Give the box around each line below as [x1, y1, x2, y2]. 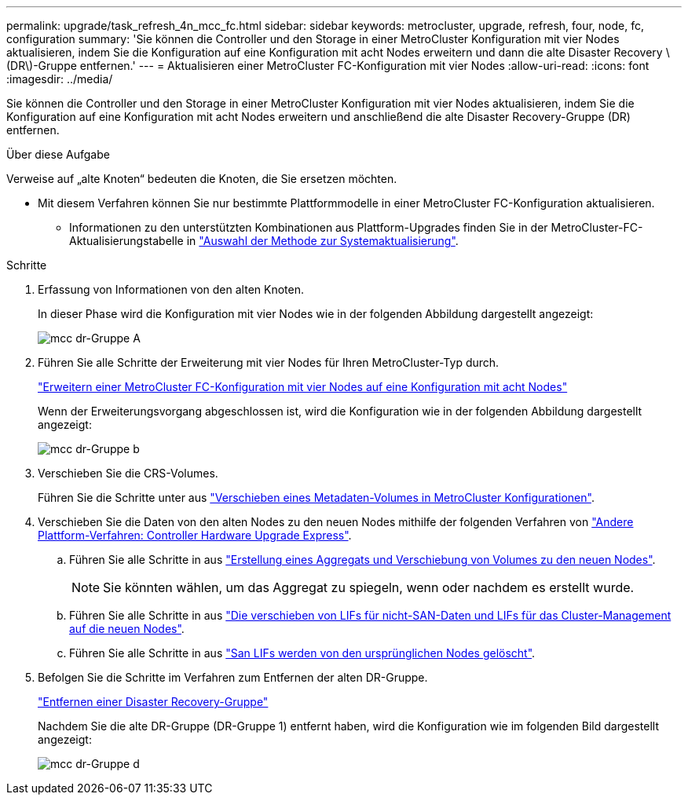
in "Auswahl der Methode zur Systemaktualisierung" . [186, 234, 459, 247]
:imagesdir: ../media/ [6, 72, 113, 86]
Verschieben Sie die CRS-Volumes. [38, 466, 218, 480]
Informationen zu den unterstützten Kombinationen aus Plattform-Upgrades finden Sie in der [69, 221, 548, 234]
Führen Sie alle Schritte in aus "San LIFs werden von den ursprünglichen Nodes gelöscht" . [69, 646, 536, 660]
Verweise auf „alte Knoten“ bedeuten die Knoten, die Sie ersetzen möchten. [6, 172, 397, 185]
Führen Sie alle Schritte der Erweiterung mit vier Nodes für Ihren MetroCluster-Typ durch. [38, 356, 500, 369]
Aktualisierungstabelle [69, 234, 184, 247]
